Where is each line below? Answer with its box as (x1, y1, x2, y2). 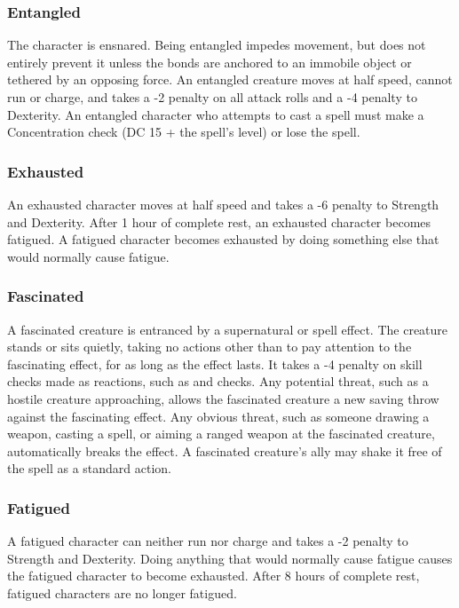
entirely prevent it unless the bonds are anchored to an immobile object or (7, 52, 412, 71)
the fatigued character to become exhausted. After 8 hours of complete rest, (7, 566, 420, 585)
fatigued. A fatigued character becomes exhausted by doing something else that (7, 230, 439, 249)
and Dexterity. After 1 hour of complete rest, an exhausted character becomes (7, 212, 431, 231)
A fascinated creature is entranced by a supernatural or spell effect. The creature (7, 320, 448, 338)
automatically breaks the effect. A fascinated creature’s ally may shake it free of (7, 441, 442, 460)
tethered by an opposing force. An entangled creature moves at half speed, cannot (7, 70, 453, 89)
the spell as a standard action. (7, 459, 171, 478)
